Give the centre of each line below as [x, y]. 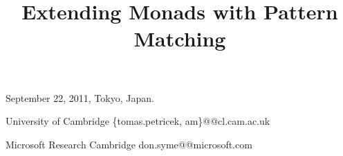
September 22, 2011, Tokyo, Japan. [80, 97]
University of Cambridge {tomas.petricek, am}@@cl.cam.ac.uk [138, 121]
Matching [180, 38]
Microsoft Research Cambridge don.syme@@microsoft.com [129, 144]
